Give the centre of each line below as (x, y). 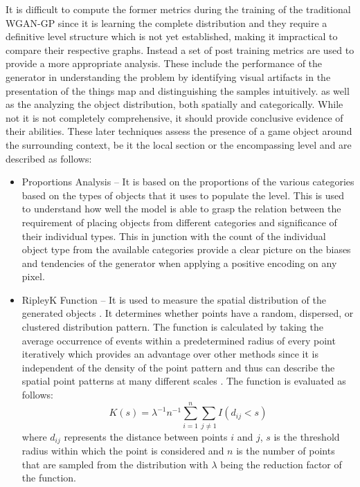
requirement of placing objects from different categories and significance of (179, 222)
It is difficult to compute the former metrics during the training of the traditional (178, 9)
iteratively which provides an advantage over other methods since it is (170, 354)
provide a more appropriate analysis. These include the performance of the (164, 63)
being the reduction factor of (281, 464)
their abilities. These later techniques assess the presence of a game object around (179, 131)
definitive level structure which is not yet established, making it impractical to (172, 36)
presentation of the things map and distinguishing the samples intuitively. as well (178, 90)
